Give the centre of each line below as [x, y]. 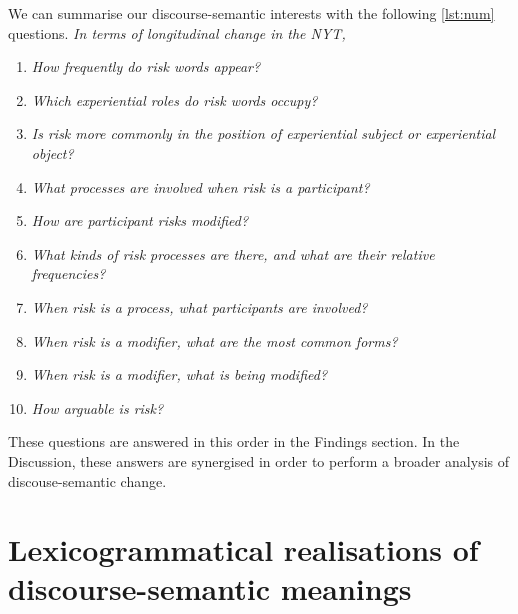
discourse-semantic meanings [210, 588]
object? [52, 152]
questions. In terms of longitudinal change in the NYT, [177, 32]
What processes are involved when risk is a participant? [200, 186]
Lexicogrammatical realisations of [243, 549]
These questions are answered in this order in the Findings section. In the [234, 441]
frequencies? [68, 273]
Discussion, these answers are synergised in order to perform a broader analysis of [259, 460]
